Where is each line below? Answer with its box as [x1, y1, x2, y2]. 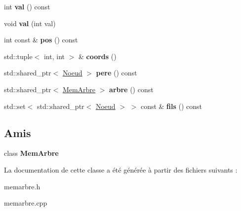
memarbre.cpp [4, 198, 47, 208]
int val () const [4, 1, 50, 11]
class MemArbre [4, 148, 59, 158]
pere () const [96, 68, 137, 78]
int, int [43, 51, 65, 61]
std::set [4, 101, 26, 111]
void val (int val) [4, 18, 56, 28]
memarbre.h [4, 181, 40, 191]
